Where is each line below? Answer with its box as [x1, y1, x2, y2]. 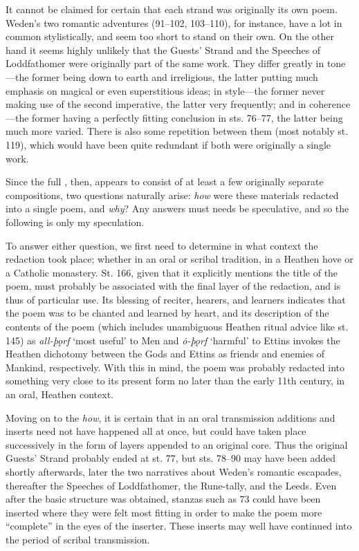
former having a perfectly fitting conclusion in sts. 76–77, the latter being [32, 110, 343, 124]
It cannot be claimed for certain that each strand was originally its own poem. [6, 2, 338, 16]
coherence [309, 97, 351, 111]
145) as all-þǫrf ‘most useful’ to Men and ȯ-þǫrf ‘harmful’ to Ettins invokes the [6, 333, 340, 347]
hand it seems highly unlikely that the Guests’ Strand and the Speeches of [6, 42, 321, 57]
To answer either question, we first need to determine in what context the [6, 238, 318, 252]
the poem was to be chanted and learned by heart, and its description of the [6, 306, 329, 320]
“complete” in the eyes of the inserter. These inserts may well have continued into [6, 519, 352, 533]
